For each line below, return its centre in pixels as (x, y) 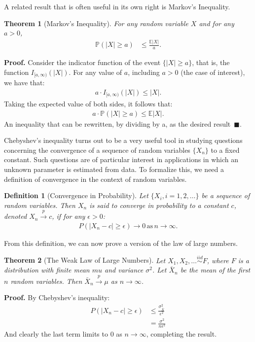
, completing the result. (182, 334)
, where (218, 260)
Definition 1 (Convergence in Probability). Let (76, 195)
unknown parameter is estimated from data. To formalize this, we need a (114, 169)
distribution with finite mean (47, 270)
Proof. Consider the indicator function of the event (82, 62)
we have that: (24, 82)
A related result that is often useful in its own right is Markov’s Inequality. (117, 6)
